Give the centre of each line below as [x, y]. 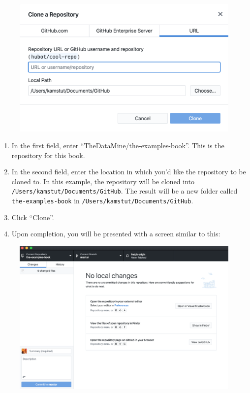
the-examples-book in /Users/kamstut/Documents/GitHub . [102, 200]
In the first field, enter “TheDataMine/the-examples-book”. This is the [118, 145]
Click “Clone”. [33, 217]
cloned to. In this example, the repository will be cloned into [103, 181]
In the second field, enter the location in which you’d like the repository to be [129, 172]
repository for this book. [48, 155]
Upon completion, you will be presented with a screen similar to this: [116, 234]
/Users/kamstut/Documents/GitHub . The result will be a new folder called [125, 191]
